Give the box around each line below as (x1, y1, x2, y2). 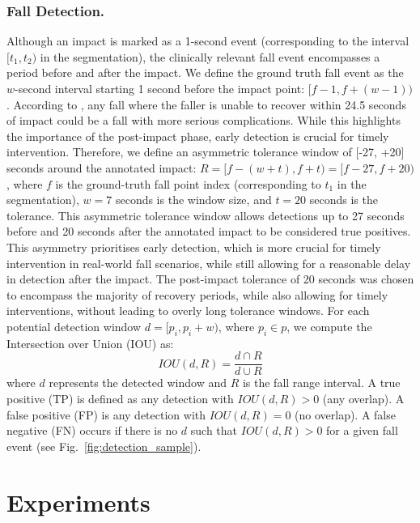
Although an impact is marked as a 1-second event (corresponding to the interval (6, 32, 409, 49)
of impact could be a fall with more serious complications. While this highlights (6, 112, 401, 129)
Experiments (6, 485, 151, 518)
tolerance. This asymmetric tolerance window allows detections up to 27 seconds (6, 206, 405, 223)
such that (190, 422, 238, 439)
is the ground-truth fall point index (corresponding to (55, 175, 321, 192)
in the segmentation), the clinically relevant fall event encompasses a (40, 48, 380, 65)
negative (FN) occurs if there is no (6, 422, 178, 439)
